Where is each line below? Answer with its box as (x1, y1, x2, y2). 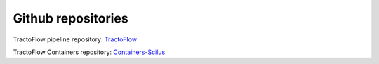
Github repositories (13, 11, 129, 26)
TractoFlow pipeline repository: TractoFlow (13, 35, 137, 44)
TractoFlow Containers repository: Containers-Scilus (13, 48, 166, 56)
